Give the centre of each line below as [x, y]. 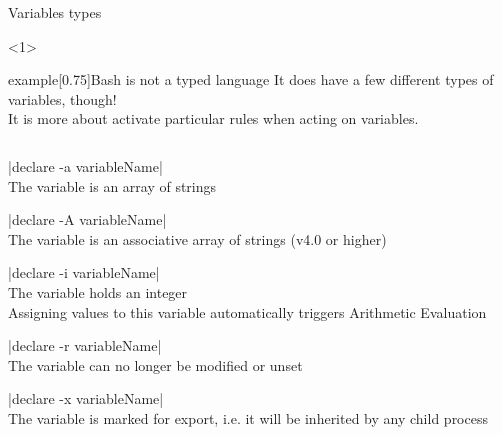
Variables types [55, 12]
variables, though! [62, 98]
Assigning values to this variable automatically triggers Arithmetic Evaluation [247, 311]
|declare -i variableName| [84, 272]
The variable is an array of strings [112, 185]
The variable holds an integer [98, 291]
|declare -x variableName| [86, 398]
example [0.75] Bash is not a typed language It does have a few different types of [251, 79]
